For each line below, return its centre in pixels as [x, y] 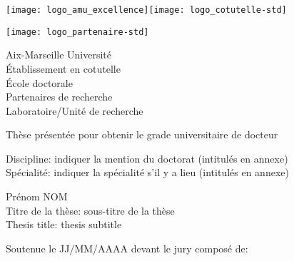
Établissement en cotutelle [63, 68]
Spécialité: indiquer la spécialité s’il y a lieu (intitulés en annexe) [147, 172]
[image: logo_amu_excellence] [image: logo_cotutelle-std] [146, 10]
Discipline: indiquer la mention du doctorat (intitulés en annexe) [147, 158]
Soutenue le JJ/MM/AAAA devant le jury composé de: [127, 248]
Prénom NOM [37, 196]
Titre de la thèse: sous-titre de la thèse [90, 210]
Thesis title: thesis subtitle [64, 224]
